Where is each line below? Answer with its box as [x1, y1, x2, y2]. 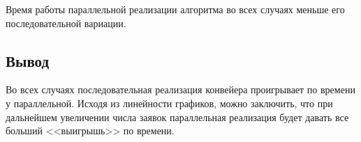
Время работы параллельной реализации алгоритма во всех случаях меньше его [6, 2, 345, 16]
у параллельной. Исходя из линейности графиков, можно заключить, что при [6, 95, 333, 110]
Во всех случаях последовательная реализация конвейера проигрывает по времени [6, 82, 355, 97]
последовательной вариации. [6, 15, 126, 30]
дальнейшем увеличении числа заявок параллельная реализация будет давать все [6, 109, 349, 124]
